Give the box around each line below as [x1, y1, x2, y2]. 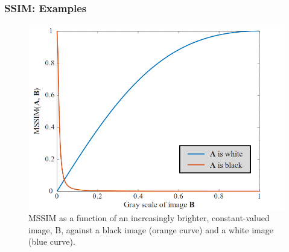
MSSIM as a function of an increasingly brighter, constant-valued [28, 212, 270, 224]
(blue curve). [28, 235, 75, 248]
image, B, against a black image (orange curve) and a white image [28, 223, 273, 236]
